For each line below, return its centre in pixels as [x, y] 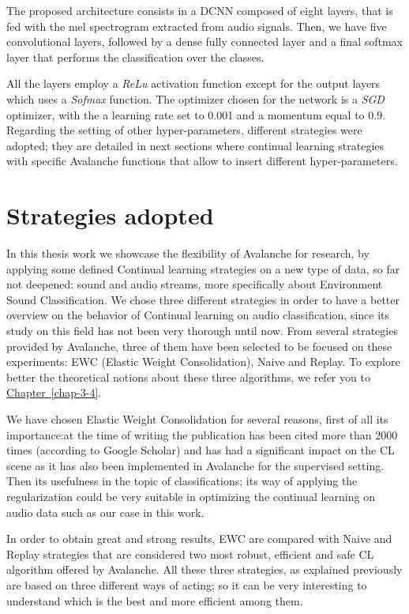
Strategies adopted [110, 215]
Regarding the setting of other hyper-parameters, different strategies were [184, 130]
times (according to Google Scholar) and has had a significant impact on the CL [201, 450]
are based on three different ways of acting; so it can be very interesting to [187, 584]
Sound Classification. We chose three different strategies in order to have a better [203, 299]
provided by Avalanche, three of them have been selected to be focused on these [199, 346]
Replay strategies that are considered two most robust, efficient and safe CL [190, 554]
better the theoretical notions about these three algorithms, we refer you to [188, 377]
